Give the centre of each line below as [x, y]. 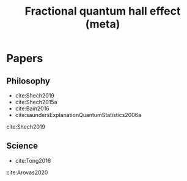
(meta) [103, 24]
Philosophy [28, 81]
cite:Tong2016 [33, 160]
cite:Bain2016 [32, 108]
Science [22, 146]
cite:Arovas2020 [27, 172]
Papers [25, 59]
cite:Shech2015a [36, 102]
